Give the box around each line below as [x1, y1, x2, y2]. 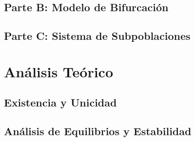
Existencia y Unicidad [4, 95, 117, 110]
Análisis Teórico [4, 61, 114, 81]
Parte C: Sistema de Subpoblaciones [4, 28, 191, 43]
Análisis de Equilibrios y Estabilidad [4, 123, 192, 139]
